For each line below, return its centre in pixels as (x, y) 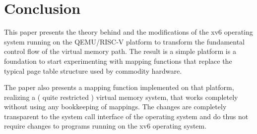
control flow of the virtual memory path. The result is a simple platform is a (120, 51)
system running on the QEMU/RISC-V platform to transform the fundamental (124, 41)
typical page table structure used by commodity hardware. (93, 70)
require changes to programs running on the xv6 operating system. (105, 126)
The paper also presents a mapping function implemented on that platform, (119, 87)
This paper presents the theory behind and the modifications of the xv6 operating (128, 32)
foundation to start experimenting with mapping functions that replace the (118, 61)
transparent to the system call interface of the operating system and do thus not (126, 116)
